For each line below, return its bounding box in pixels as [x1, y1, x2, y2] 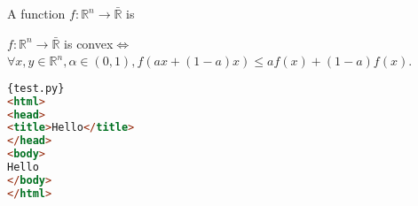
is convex [64, 34, 114, 52]
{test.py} [7, 81, 65, 95]
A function [7, 4, 66, 22]
